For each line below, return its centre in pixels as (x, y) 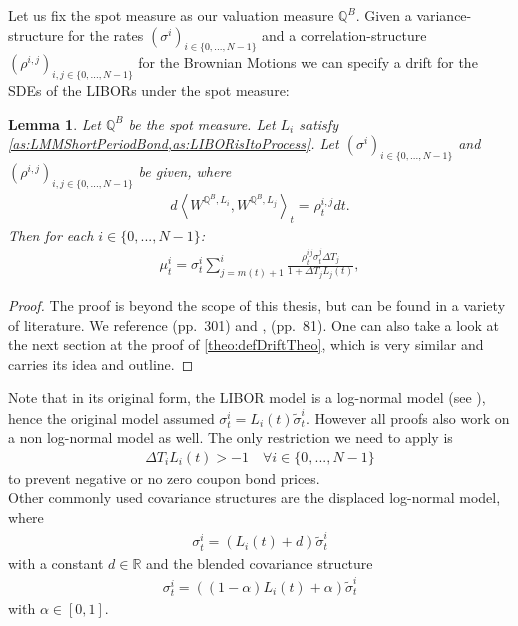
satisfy (318, 123)
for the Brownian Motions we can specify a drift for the (308, 62)
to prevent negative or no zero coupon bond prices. (164, 477)
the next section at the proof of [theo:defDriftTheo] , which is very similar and (246, 344)
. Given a (383, 15)
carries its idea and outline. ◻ (101, 363)
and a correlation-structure (344, 34)
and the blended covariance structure (259, 562)
